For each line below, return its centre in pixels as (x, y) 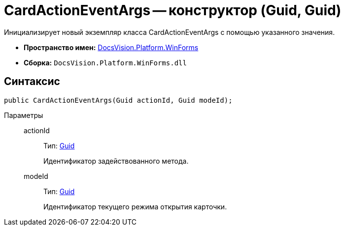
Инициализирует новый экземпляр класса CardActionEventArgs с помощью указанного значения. (170, 32)
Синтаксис (32, 82)
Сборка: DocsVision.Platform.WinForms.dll (105, 62)
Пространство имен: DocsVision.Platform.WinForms (111, 47)
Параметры (24, 115)
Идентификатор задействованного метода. (116, 161)
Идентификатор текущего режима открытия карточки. (135, 206)
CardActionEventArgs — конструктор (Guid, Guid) (173, 10)
